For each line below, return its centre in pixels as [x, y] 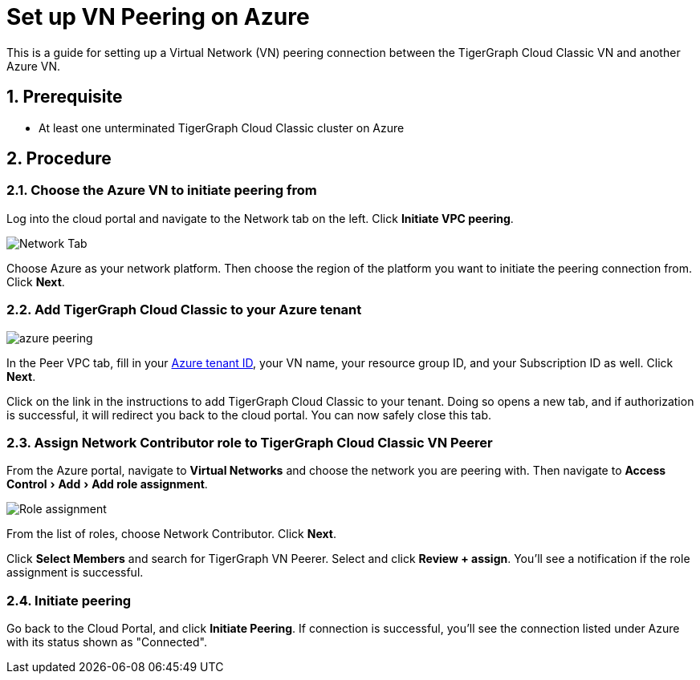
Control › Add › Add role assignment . [107, 484]
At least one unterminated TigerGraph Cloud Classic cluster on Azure [222, 127]
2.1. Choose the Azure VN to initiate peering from [162, 190]
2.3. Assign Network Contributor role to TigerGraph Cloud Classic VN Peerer [250, 442]
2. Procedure [59, 159]
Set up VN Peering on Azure [158, 17]
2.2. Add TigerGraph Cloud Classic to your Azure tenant [184, 310]
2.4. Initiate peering [69, 600]
